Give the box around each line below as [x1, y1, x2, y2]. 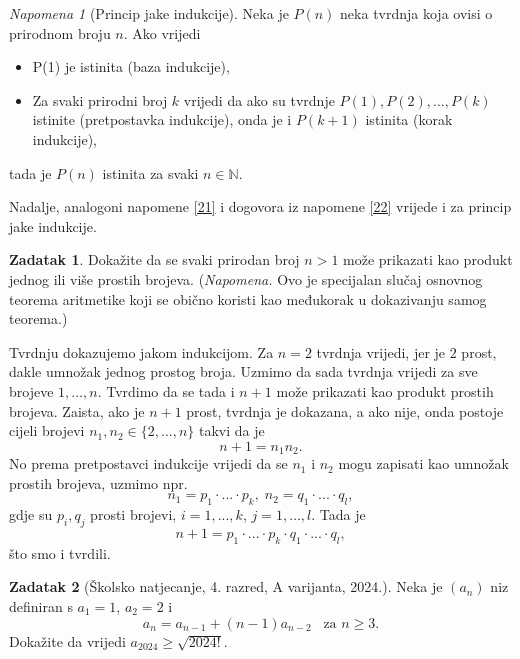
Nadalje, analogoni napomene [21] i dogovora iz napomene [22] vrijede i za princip [9, 196, 512, 217]
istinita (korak [365, 109, 453, 130]
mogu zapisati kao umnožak [338, 453, 509, 474]
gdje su [9, 504, 53, 525]
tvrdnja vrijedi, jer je [316, 341, 446, 362]
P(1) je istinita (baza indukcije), [32, 56, 230, 77]
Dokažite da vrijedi [9, 630, 126, 651]
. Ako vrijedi [123, 22, 201, 43]
